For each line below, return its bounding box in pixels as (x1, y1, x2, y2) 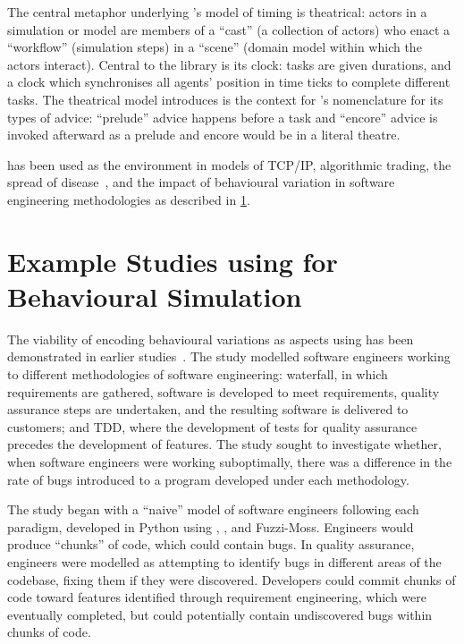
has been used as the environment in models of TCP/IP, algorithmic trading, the (7, 155, 451, 174)
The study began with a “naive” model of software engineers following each (7, 500, 419, 519)
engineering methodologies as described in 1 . (7, 190, 250, 208)
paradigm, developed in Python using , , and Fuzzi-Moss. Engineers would (7, 517, 414, 536)
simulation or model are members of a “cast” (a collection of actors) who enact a (7, 20, 451, 38)
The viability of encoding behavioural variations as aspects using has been (7, 329, 414, 348)
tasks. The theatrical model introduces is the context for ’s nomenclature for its (7, 89, 443, 108)
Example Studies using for (7, 242, 338, 279)
